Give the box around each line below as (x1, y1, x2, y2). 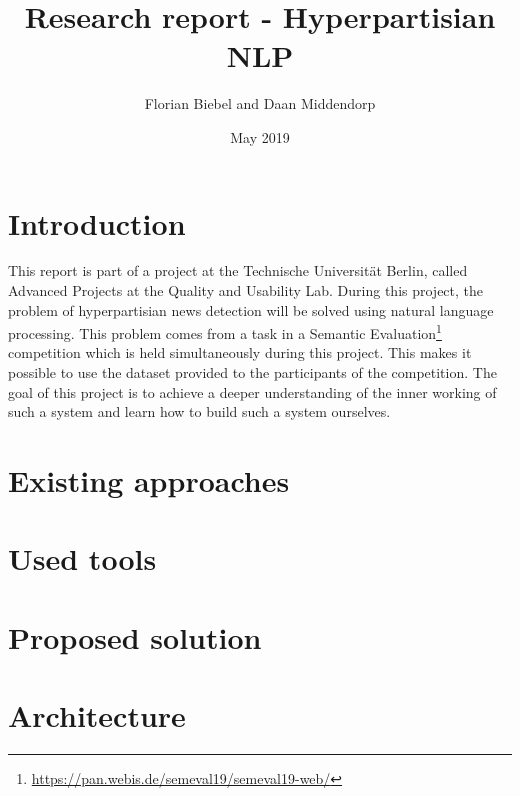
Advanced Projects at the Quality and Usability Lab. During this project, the (8, 280, 484, 301)
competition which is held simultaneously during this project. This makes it (8, 342, 472, 363)
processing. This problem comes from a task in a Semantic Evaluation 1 (8, 320, 442, 343)
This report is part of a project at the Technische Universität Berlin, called (8, 260, 468, 281)
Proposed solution (8, 616, 262, 657)
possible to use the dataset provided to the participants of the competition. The (8, 362, 497, 383)
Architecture (8, 695, 186, 736)
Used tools (8, 538, 157, 579)
